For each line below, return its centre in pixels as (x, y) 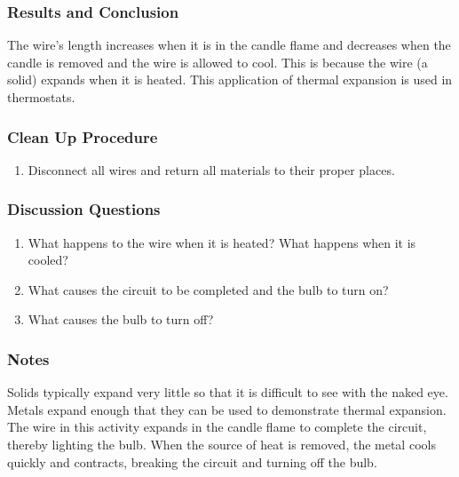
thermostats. (41, 97)
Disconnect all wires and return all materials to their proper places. (211, 169)
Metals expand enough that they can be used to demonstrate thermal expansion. (227, 409)
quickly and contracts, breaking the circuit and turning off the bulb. (192, 461)
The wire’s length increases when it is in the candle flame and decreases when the (229, 45)
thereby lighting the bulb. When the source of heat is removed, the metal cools (222, 444)
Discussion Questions (84, 209)
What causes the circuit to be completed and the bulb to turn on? (208, 289)
